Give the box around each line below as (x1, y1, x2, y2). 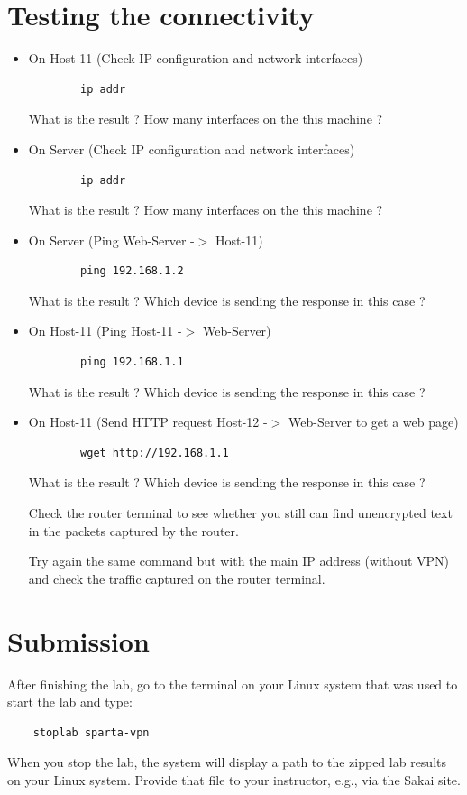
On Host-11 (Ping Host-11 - (28, 321, 182, 340)
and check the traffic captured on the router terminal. (28, 569, 325, 587)
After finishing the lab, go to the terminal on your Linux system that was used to (7, 674, 458, 693)
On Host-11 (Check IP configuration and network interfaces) (28, 49, 363, 68)
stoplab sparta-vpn (32, 726, 150, 739)
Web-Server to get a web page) (288, 412, 459, 431)
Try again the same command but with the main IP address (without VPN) (28, 551, 449, 570)
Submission (7, 622, 150, 659)
